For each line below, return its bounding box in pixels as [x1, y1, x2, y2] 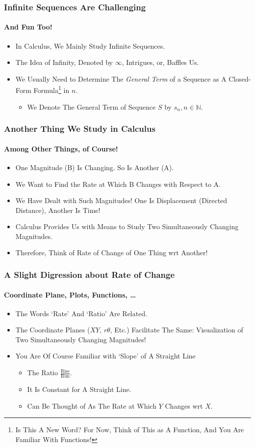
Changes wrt [165, 400, 203, 411]
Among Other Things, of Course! [4, 143, 118, 153]
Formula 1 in [33, 84, 70, 95]
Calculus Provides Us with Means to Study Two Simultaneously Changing [15, 221, 239, 232]
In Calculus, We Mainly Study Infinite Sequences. [15, 40, 165, 51]
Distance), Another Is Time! [15, 205, 101, 215]
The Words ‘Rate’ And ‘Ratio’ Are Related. [15, 308, 148, 318]
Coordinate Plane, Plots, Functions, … [4, 289, 136, 299]
